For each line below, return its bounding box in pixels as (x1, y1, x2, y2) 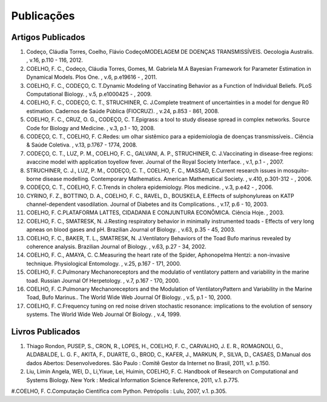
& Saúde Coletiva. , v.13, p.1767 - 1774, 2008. (26, 141, 137, 148)
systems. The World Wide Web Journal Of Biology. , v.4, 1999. (26, 311, 181, 318)
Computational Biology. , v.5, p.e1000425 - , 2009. (26, 91, 152, 98)
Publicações (11, 9, 75, 22)
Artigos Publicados (11, 32, 85, 42)
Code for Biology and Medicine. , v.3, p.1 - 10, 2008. (26, 124, 156, 131)
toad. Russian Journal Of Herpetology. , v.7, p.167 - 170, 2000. (26, 277, 180, 284)
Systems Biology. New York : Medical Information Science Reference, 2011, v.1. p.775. (26, 376, 239, 384)
